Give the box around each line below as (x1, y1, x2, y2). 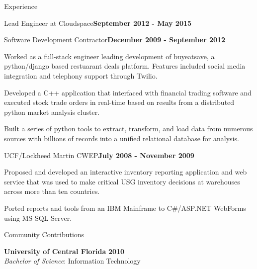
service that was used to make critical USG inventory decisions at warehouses (4, 176, 240, 186)
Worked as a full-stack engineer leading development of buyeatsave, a (4, 51, 215, 61)
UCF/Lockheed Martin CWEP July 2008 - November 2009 (4, 150, 194, 160)
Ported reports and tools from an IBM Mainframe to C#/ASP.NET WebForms (4, 202, 246, 213)
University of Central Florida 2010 (4, 246, 125, 256)
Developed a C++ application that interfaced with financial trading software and (4, 87, 252, 97)
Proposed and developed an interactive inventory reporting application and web (4, 167, 247, 177)
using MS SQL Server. (4, 212, 72, 223)
